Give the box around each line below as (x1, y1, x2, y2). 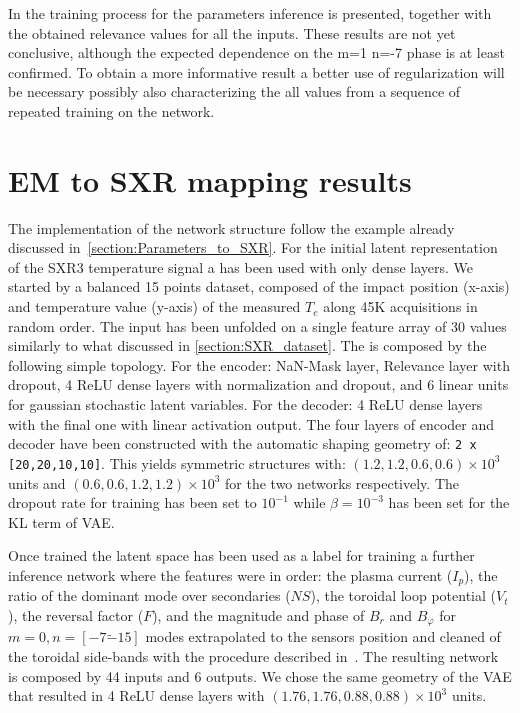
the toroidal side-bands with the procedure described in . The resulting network (8, 646, 499, 666)
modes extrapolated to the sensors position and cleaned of (145, 626, 501, 647)
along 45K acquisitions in (323, 296, 478, 317)
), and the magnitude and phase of (152, 604, 365, 625)
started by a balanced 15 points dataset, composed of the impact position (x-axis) (8, 276, 510, 297)
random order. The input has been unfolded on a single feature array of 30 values (8, 315, 507, 336)
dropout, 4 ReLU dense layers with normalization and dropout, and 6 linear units (8, 374, 509, 395)
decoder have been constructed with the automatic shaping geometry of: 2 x (8, 433, 477, 454)
